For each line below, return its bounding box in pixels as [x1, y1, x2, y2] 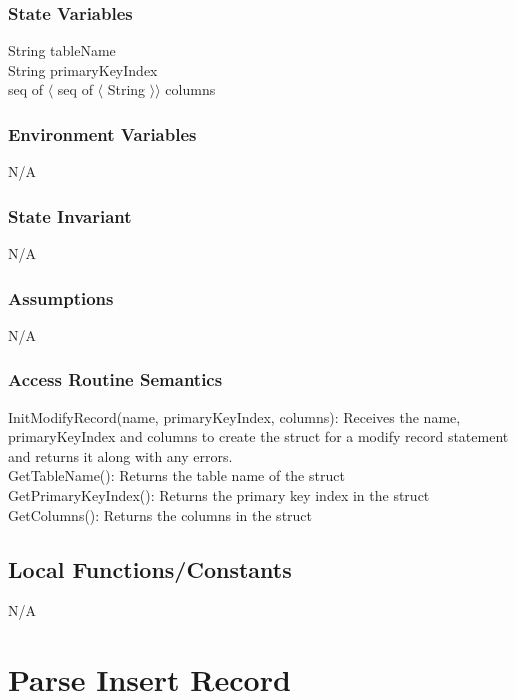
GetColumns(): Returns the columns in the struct [8, 504, 313, 525]
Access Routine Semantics [8, 367, 223, 392]
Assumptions [8, 285, 114, 310]
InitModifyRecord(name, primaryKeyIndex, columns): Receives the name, [8, 406, 461, 427]
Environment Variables [8, 121, 197, 146]
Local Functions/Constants [8, 553, 292, 584]
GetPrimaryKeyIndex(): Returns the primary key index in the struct [8, 485, 430, 506]
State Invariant [8, 203, 132, 228]
